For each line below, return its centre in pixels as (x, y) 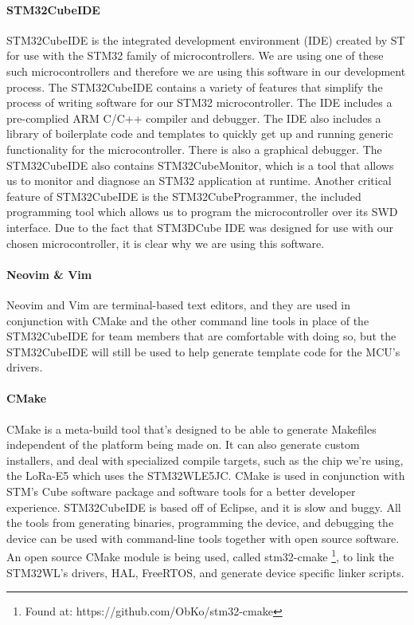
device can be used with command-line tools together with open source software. (203, 538)
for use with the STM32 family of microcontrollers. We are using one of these (195, 55)
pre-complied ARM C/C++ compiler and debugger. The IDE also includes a (194, 118)
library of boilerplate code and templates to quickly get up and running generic (200, 134)
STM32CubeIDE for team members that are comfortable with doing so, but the (201, 336)
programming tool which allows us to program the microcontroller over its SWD (202, 212)
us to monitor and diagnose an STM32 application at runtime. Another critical (199, 181)
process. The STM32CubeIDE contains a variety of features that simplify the (195, 86)
